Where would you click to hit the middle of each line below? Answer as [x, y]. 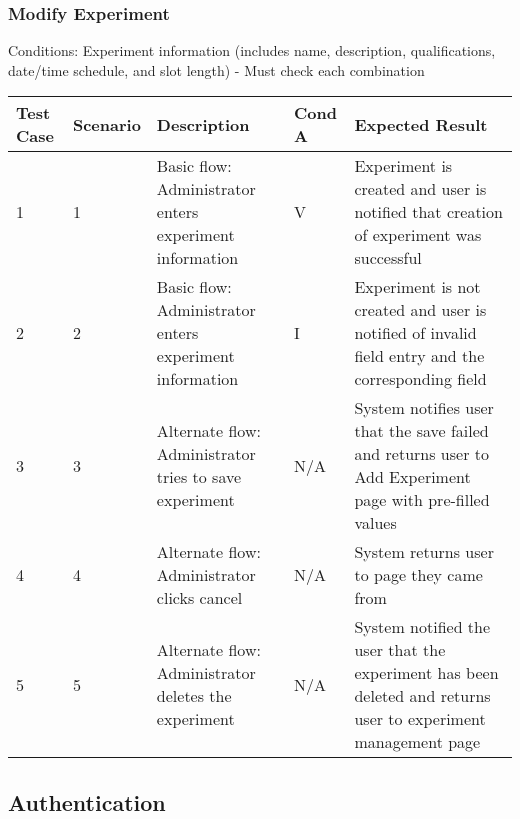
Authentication [87, 801]
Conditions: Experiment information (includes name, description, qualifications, [252, 50]
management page [417, 742]
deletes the [194, 696]
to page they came [418, 575]
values [375, 523]
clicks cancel [199, 598]
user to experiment [420, 719]
